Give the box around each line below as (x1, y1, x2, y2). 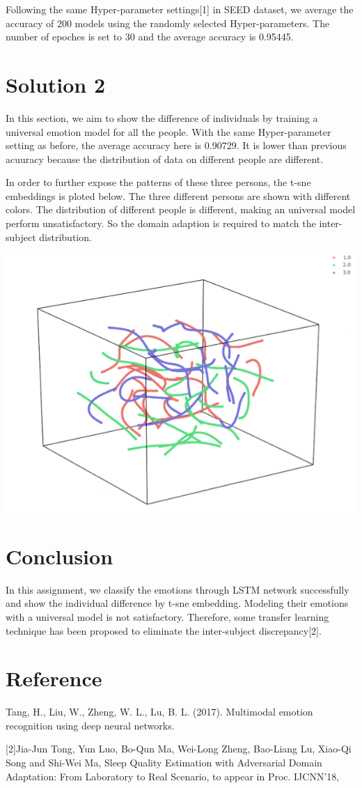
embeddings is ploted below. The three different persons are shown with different (6, 188, 351, 203)
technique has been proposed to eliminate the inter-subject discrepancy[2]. (6, 623, 322, 638)
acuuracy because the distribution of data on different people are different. (6, 151, 324, 166)
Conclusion (6, 541, 113, 570)
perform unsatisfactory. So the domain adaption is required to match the (6, 216, 316, 231)
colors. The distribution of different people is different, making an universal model (6, 202, 356, 217)
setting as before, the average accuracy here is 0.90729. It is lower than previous (6, 138, 347, 153)
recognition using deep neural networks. (6, 718, 175, 732)
